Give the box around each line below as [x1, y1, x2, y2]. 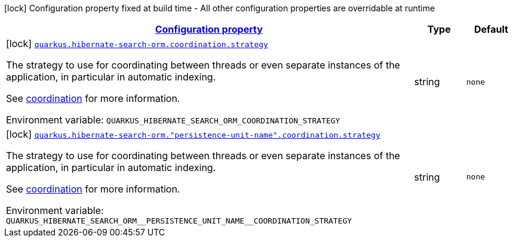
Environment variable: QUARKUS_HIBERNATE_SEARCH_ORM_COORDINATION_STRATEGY [6, 114, 340, 126]
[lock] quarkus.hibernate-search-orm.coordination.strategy [6, 38, 268, 49]
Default [474, 23, 508, 35]
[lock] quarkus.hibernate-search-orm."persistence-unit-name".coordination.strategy [6, 128, 380, 140]
